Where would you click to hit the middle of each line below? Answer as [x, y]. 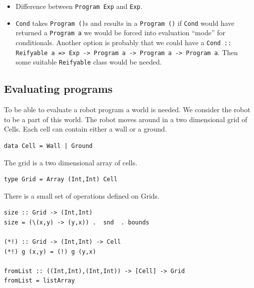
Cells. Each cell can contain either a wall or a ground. [85, 129]
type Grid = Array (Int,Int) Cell [61, 180]
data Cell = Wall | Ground [48, 146]
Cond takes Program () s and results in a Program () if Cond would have [125, 23]
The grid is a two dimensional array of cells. [71, 162]
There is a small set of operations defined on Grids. [82, 195]
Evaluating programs [58, 89]
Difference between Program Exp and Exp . [79, 6]
